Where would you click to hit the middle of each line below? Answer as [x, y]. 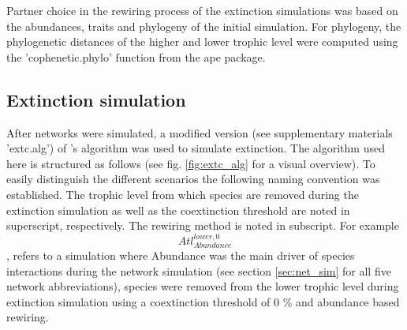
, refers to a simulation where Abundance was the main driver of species [181, 255]
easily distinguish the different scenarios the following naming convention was [193, 179]
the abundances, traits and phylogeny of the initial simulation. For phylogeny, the [204, 26]
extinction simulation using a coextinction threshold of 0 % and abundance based [203, 301]
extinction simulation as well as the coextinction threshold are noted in [178, 210]
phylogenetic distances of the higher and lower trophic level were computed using [202, 41]
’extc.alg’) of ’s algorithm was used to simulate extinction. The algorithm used [196, 148]
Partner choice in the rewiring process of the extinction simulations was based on [202, 10]
